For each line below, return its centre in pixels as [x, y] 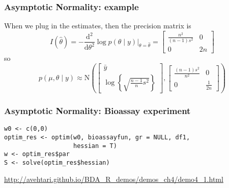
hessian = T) [95, 146]
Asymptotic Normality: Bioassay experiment [97, 111]
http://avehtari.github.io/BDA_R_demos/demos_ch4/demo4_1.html [114, 179]
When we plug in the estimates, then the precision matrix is [98, 26]
